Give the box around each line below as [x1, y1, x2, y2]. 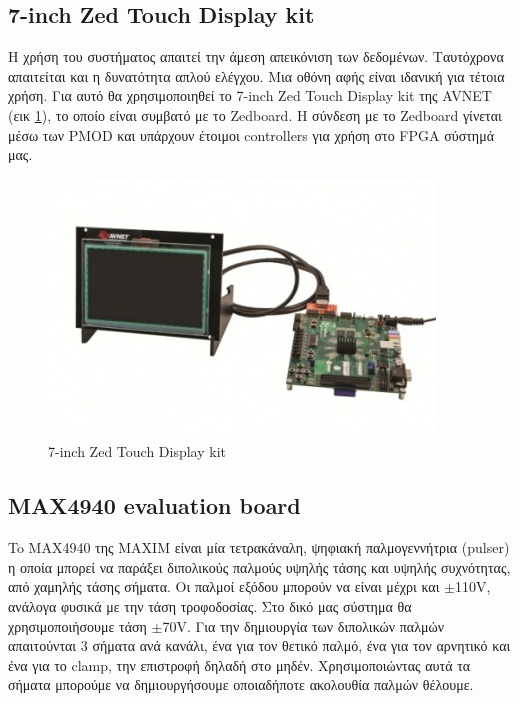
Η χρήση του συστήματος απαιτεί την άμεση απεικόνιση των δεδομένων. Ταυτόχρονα [8, 46, 504, 67]
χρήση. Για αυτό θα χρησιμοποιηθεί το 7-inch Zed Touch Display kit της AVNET [8, 85, 492, 106]
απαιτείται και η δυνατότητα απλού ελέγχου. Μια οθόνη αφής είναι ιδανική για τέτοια [8, 65, 505, 86]
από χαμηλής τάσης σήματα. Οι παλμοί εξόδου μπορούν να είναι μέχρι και [8, 576, 440, 597]
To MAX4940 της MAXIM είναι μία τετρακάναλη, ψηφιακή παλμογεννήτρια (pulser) [8, 537, 510, 558]
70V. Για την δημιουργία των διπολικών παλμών [162, 615, 445, 636]
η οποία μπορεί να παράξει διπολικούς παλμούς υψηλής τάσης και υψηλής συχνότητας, [8, 556, 511, 577]
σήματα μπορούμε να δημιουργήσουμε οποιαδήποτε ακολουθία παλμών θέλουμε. [8, 674, 474, 695]
